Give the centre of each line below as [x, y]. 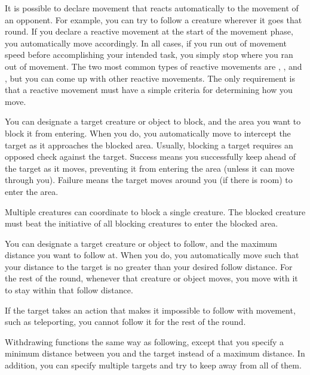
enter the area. [32, 191]
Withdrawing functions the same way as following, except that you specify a [145, 341]
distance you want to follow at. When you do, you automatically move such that [152, 255]
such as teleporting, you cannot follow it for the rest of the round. [125, 322]
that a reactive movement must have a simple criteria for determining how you [149, 90]
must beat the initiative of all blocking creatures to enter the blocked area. [142, 223]
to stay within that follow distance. [69, 290]
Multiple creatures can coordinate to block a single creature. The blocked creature [155, 211]
